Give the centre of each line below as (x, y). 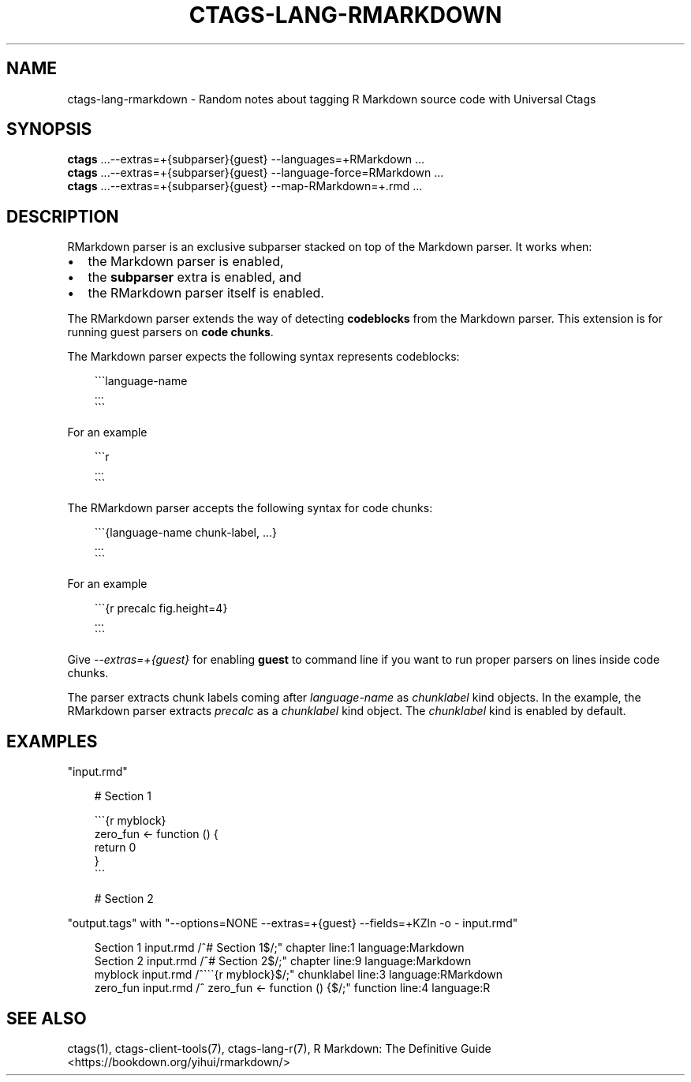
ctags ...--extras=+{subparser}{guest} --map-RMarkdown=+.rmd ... (245, 186)
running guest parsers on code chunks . (170, 332)
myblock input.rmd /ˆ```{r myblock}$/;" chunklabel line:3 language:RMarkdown (298, 975)
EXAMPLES (52, 741)
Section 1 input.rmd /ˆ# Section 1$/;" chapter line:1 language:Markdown (279, 948)
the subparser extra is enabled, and (195, 277)
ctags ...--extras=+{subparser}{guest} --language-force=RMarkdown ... (256, 173)
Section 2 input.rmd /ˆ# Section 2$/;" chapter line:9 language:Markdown (283, 961)
